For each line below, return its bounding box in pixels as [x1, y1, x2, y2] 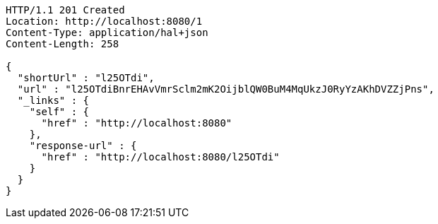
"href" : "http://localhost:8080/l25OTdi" [41, 151, 280, 163]
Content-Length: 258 [6, 38, 119, 49]
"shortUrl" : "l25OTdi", [17, 72, 155, 83]
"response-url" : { [29, 140, 137, 151]
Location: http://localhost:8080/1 [6, 16, 203, 27]
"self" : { [29, 106, 90, 117]
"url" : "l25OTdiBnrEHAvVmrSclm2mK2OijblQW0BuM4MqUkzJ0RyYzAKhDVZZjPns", [17, 83, 434, 95]
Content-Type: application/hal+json [6, 27, 208, 38]
